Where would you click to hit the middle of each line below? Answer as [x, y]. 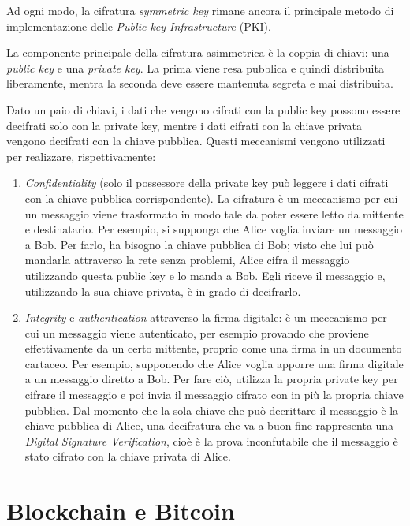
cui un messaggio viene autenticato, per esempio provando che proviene [197, 332]
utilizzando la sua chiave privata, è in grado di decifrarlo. [163, 291]
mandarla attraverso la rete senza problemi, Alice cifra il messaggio [187, 260]
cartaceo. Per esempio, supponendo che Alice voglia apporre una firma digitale [214, 363]
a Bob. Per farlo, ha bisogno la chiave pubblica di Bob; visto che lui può [199, 244]
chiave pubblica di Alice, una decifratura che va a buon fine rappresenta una [209, 425]
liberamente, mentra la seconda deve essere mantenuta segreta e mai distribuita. [200, 83]
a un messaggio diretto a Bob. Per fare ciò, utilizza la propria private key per [211, 379]
